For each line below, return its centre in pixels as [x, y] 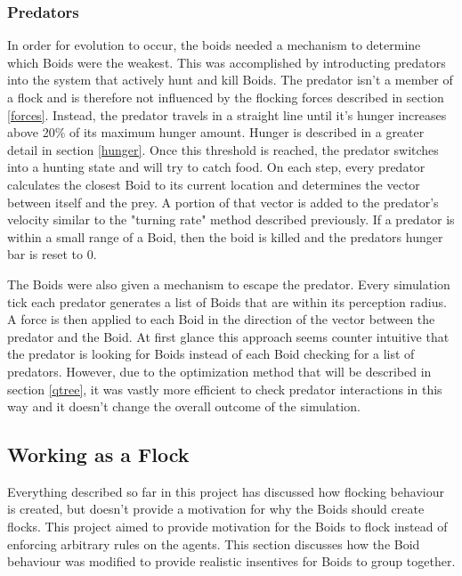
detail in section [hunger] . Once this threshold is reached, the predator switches [223, 149]
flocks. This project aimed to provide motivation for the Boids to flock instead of [227, 527]
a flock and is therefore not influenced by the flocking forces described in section [226, 97]
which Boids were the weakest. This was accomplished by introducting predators [227, 62]
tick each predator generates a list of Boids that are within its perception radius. [227, 301]
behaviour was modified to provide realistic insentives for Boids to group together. [231, 561]
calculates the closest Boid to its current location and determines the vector [214, 184]
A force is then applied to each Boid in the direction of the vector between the [221, 319]
